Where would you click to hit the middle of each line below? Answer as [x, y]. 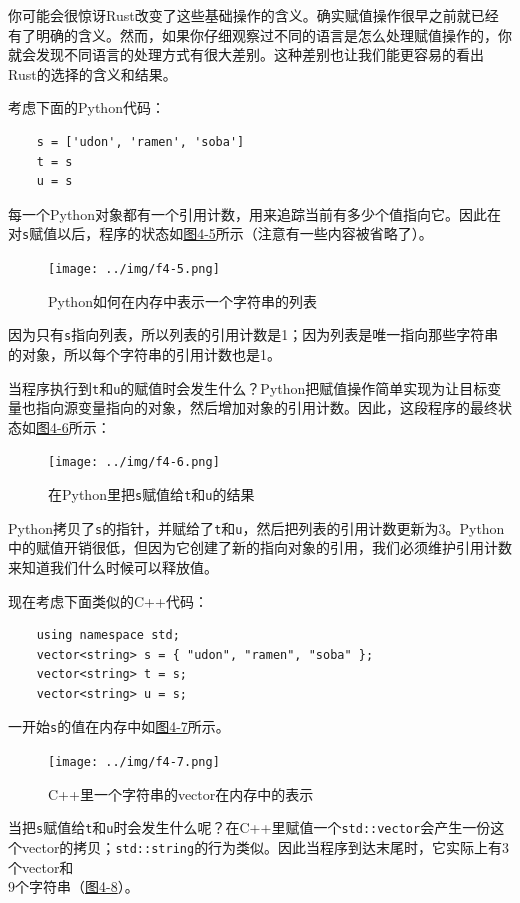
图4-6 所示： [73, 426]
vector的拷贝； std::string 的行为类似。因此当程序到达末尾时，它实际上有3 [265, 847]
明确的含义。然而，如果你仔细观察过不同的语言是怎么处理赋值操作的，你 [273, 34]
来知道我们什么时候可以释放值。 [113, 566]
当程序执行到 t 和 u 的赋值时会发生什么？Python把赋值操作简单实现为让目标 [248, 387]
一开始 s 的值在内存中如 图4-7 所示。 [119, 726]
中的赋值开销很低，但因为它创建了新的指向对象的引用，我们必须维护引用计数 [260, 547]
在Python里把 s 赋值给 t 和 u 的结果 [151, 494]
